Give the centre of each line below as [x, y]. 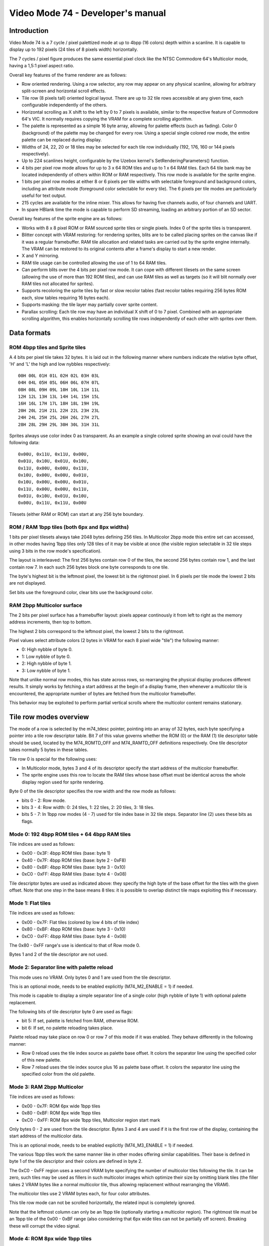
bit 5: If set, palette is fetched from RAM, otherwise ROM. [80, 1021]
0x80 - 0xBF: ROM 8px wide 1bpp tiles [61, 1113]
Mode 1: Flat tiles [30, 903]
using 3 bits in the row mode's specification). [55, 551]
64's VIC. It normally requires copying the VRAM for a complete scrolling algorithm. [107, 119]
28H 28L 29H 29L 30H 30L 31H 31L [59, 424]
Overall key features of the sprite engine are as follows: [66, 219]
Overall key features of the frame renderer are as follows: [68, 75]
